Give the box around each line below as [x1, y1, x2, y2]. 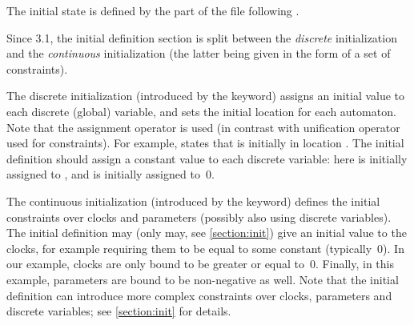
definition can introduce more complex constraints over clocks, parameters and [6, 287, 392, 303]
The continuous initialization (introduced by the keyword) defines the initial [6, 192, 380, 209]
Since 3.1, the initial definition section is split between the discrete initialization [6, 29, 397, 46]
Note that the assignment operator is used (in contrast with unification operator [6, 118, 400, 135]
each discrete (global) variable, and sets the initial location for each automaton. [6, 102, 396, 119]
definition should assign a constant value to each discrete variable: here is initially [6, 150, 408, 167]
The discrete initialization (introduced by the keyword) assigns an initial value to [6, 87, 405, 104]
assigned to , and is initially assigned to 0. [6, 166, 215, 183]
